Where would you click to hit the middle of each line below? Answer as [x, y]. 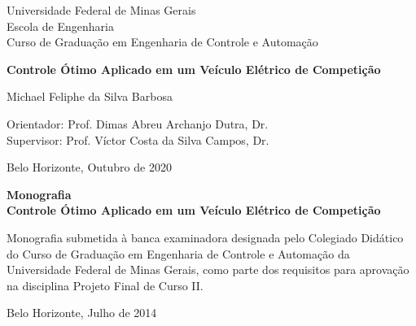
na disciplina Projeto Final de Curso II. [105, 285]
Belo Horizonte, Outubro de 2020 [89, 167]
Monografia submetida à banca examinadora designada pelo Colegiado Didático [205, 237]
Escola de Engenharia [60, 26]
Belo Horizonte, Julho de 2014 [82, 313]
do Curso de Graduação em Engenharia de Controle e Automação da [178, 253]
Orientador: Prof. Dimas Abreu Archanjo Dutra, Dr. [138, 123]
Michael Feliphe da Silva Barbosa [90, 96]
